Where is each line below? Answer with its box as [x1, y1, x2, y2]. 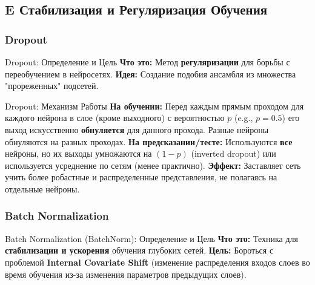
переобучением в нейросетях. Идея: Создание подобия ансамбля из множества [5, 67, 296, 80]
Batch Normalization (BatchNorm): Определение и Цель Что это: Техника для [5, 232, 298, 244]
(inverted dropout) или [191, 147, 276, 160]
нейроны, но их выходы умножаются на [5, 147, 152, 160]
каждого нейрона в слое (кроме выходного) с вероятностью [5, 111, 225, 124]
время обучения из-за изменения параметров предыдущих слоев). [5, 267, 247, 280]
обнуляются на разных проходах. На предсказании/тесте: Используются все [5, 135, 293, 148]
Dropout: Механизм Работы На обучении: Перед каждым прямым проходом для [5, 99, 304, 112]
